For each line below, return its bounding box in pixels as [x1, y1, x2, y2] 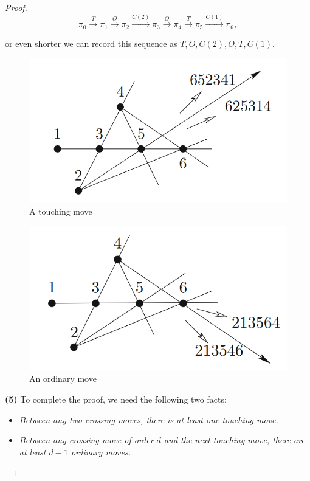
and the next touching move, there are [164, 434, 305, 446]
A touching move [29, 204, 92, 217]
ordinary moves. [71, 445, 131, 458]
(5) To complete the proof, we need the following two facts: [5, 392, 227, 405]
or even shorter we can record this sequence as [5, 36, 177, 49]
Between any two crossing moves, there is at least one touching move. [19, 413, 278, 426]
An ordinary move [29, 372, 97, 385]
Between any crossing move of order [19, 434, 154, 446]
